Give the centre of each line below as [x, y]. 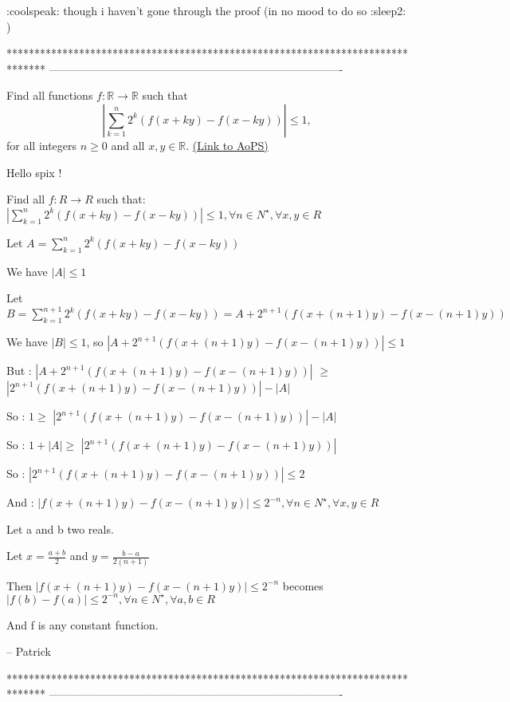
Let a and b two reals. [60, 528]
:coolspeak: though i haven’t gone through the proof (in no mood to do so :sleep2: [206, 10]
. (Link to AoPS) [227, 145]
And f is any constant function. [82, 624]
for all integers [42, 145]
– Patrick [29, 651]
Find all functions [50, 95]
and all [128, 145]
